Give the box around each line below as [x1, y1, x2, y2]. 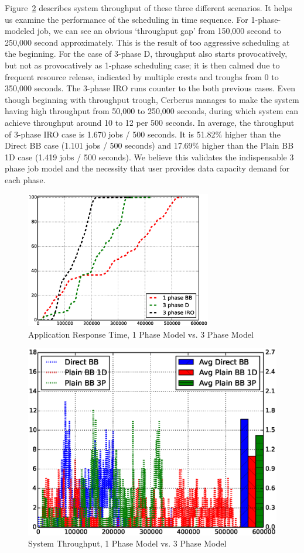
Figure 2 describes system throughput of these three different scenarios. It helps [5, 2, 292, 13]
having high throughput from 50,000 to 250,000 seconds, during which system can [5, 105, 298, 117]
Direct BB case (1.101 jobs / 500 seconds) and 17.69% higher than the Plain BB [5, 139, 294, 152]
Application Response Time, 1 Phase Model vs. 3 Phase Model [28, 328, 254, 340]
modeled [5, 25, 35, 37]
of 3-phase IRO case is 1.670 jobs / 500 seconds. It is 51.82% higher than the [5, 128, 281, 140]
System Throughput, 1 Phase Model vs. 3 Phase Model [28, 537, 227, 549]
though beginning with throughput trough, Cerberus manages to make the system [5, 93, 299, 105]
